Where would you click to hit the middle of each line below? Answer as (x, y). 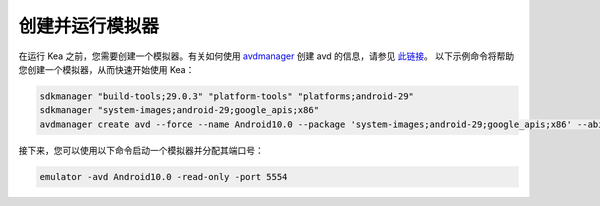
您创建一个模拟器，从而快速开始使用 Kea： (106, 69)
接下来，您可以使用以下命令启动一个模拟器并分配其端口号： (141, 150)
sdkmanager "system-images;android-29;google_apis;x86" (179, 110)
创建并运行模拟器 (89, 26)
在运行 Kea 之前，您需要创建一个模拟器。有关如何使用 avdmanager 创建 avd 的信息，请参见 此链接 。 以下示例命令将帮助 (266, 56)
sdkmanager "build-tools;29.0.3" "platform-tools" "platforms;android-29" (227, 96)
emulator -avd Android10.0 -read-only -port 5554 (163, 176)
